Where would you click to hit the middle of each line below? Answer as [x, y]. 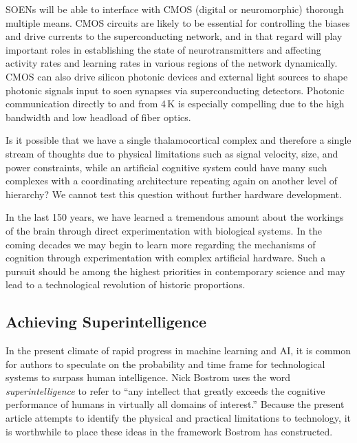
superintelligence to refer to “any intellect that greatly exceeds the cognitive [165, 390]
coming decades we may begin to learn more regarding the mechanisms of [161, 244]
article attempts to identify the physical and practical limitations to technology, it [178, 418]
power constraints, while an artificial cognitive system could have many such [166, 167]
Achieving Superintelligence [106, 322]
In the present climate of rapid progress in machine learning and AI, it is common [178, 350]
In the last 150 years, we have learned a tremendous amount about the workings [175, 217]
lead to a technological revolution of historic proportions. [126, 284]
